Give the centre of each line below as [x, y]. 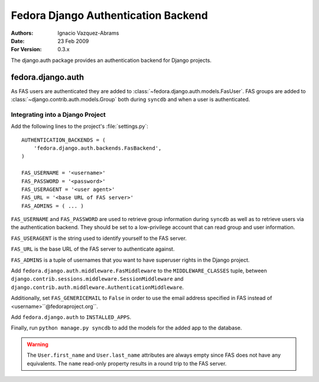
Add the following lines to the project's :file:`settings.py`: [80, 126]
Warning [38, 344]
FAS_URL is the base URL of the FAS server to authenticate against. [93, 249]
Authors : [22, 33]
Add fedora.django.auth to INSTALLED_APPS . [71, 317]
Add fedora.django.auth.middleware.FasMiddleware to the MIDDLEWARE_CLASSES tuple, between [139, 271]
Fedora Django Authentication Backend [109, 15]
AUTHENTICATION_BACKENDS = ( [64, 140]
